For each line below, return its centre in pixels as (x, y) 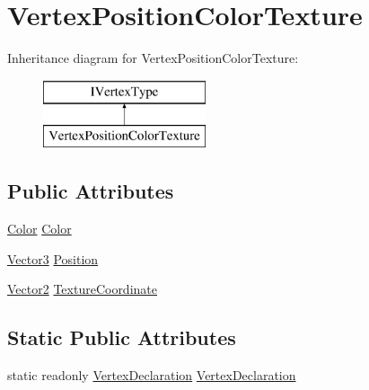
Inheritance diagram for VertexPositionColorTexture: (153, 58)
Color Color (40, 229)
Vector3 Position (53, 258)
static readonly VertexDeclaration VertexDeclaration (152, 375)
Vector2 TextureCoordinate (82, 289)
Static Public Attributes (122, 337)
